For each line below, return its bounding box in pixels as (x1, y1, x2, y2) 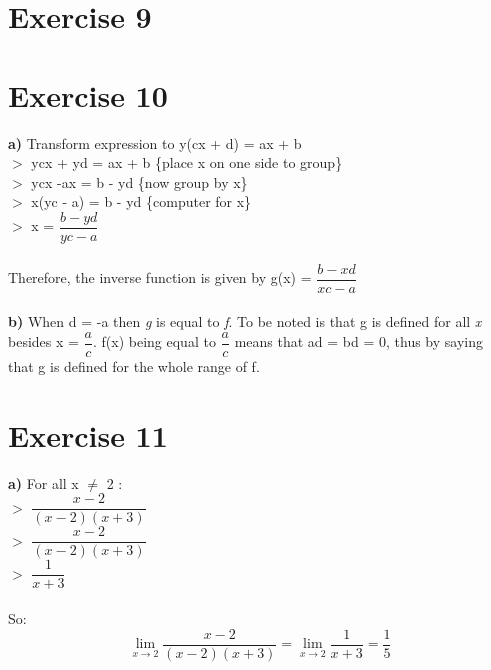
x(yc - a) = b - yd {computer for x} (31, 191, 252, 212)
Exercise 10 (8, 74, 168, 115)
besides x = (8, 331, 79, 352)
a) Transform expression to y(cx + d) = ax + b (8, 132, 302, 153)
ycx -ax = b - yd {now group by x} (31, 171, 248, 192)
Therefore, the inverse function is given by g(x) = (8, 267, 312, 287)
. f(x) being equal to (93, 331, 216, 352)
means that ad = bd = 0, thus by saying (234, 331, 483, 352)
